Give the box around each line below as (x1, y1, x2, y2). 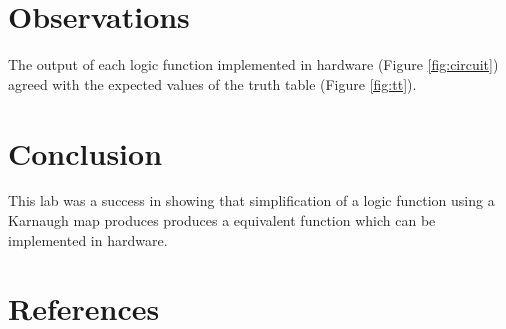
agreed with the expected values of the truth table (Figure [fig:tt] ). (8, 73, 417, 94)
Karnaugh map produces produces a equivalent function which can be (8, 210, 436, 231)
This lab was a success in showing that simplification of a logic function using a (8, 190, 495, 211)
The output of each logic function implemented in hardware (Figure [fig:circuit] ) (8, 54, 499, 75)
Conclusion (8, 132, 163, 173)
